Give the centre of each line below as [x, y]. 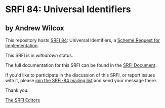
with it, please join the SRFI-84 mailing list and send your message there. [81, 80]
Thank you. [17, 90]
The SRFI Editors [23, 100]
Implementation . [22, 46]
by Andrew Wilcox [35, 28]
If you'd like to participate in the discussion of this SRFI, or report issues [80, 75]
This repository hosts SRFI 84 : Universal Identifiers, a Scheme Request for [83, 40]
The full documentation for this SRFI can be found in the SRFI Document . [81, 65]
